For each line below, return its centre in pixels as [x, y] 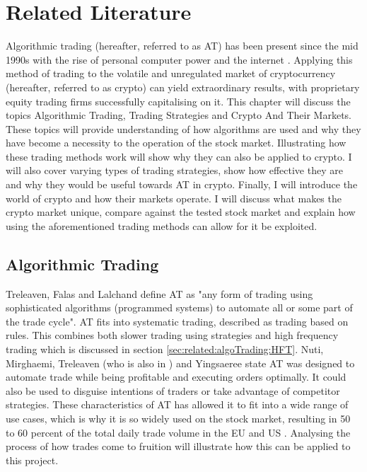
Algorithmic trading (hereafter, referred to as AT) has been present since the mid [182, 46]
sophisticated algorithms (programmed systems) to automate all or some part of [179, 307]
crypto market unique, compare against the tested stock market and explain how [181, 212]
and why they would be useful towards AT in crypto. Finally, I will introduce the [182, 184]
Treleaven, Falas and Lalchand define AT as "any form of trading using [159, 293]
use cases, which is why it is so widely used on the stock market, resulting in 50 [178, 418]
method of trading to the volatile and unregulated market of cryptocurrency [171, 73]
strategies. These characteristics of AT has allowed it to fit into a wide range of [177, 404]
